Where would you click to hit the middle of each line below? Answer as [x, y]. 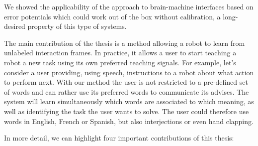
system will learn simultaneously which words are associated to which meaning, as [129, 101]
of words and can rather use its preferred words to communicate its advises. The [127, 91]
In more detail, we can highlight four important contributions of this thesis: [119, 138]
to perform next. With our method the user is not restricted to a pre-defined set [126, 82]
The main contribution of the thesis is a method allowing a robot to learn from [125, 43]
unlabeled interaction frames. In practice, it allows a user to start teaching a [120, 53]
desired [15, 26]
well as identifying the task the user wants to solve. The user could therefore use [127, 111]
